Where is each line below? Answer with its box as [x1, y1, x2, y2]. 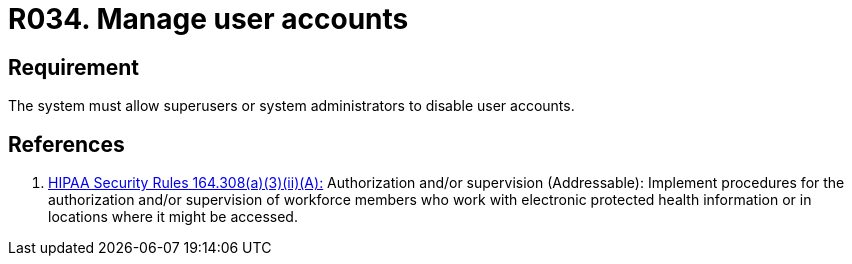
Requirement [8, 54, 140, 80]
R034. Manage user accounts [8, 2, 409, 36]
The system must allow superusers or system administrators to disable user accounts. [8, 97, 575, 115]
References [8, 131, 125, 157]
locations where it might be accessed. [48, 208, 298, 226]
